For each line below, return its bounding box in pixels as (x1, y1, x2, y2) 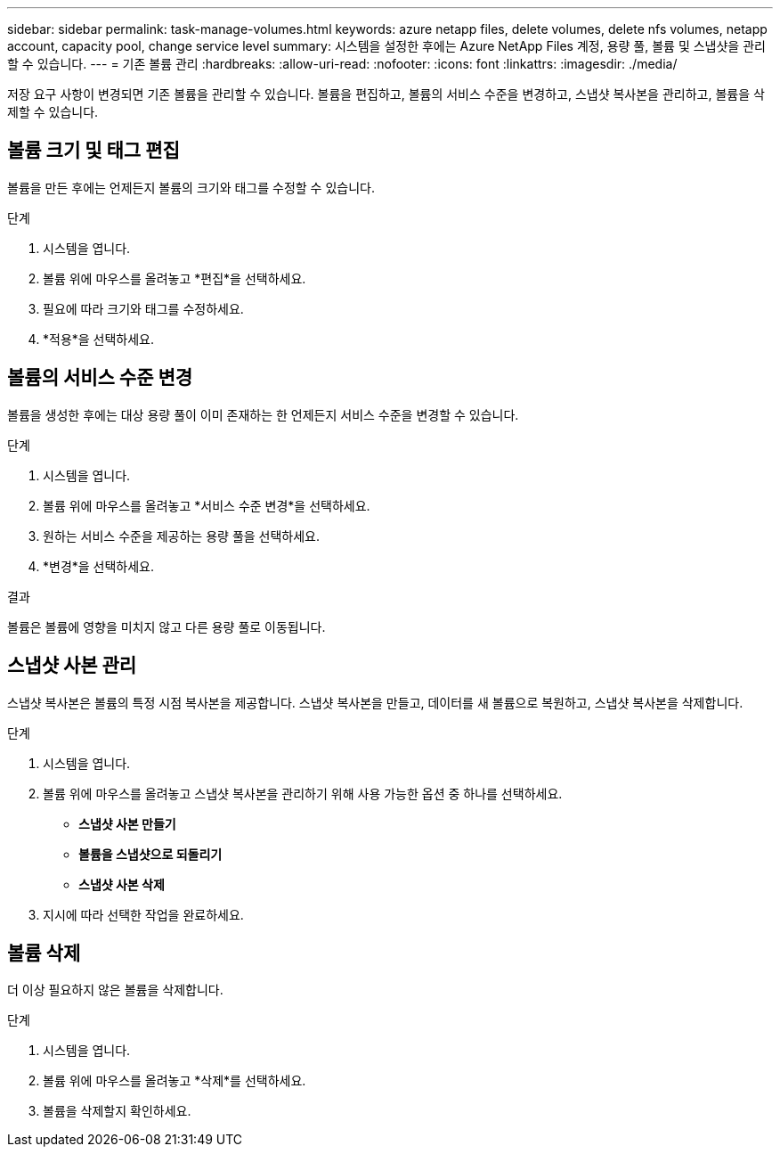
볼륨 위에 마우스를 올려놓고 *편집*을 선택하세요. (43, 270, 306, 286)
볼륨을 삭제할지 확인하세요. (43, 1103, 191, 1119)
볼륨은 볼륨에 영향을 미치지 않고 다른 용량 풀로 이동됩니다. (7, 618, 326, 634)
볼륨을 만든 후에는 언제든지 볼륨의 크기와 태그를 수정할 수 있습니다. (7, 179, 375, 195)
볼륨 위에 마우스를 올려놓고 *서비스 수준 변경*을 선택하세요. (43, 497, 370, 513)
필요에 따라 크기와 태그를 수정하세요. (43, 300, 244, 316)
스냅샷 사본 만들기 (78, 815, 176, 831)
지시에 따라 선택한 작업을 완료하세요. (43, 906, 244, 922)
